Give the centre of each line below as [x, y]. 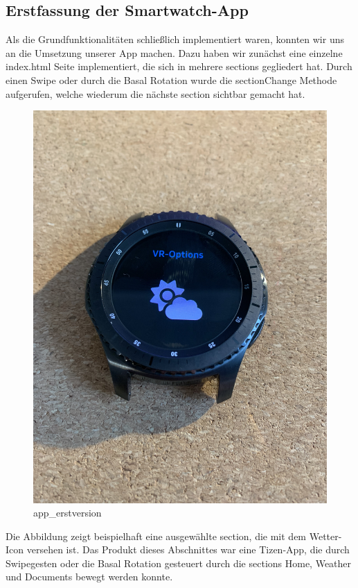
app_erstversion [68, 513]
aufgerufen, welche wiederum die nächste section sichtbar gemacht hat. [155, 93]
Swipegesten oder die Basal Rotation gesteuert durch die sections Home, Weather [179, 563]
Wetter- [325, 536]
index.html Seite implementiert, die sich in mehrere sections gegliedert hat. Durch [179, 66]
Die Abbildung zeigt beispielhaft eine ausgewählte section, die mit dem [156, 536]
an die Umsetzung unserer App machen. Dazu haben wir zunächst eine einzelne [174, 52]
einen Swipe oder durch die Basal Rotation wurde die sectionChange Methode [171, 79]
